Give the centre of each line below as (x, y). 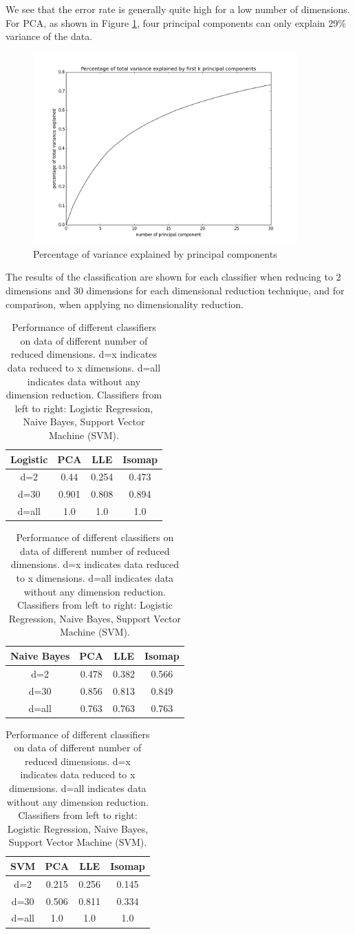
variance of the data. (49, 36)
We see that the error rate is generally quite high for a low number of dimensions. (178, 9)
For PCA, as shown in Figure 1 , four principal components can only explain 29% (176, 22)
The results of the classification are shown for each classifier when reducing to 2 (173, 277)
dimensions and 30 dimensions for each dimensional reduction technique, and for (175, 291)
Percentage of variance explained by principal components (155, 253)
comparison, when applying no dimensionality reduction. (125, 304)
